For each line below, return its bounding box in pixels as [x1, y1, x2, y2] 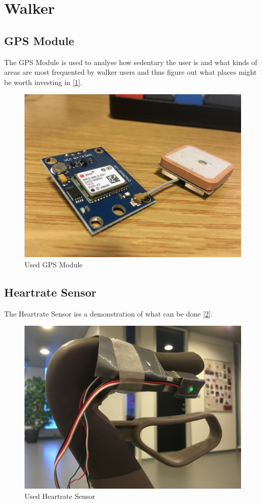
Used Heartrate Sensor [25, 490, 95, 501]
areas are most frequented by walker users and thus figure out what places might [4, 67, 257, 77]
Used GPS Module [25, 259, 83, 269]
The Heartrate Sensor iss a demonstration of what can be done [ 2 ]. [4, 308, 213, 319]
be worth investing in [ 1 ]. [4, 76, 82, 87]
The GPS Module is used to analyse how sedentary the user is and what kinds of [4, 56, 257, 67]
